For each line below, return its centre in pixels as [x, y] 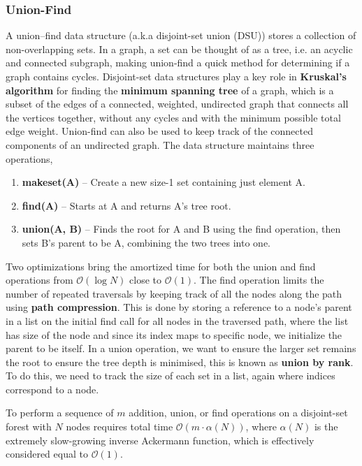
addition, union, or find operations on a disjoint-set [238, 413]
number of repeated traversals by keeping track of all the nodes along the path [174, 293]
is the [326, 427]
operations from [39, 280]
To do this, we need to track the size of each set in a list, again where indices [171, 376]
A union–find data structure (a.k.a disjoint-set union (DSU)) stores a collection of [181, 35]
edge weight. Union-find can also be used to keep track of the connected [159, 131]
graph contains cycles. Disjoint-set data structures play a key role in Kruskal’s [176, 76]
